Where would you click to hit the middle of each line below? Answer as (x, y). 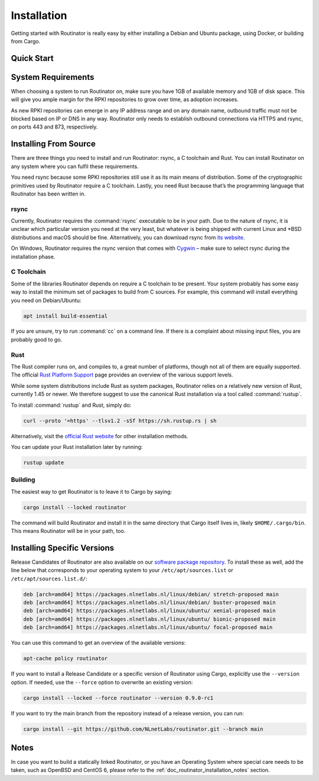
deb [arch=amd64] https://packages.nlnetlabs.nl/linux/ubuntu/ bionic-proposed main (149, 619)
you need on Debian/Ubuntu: (46, 300)
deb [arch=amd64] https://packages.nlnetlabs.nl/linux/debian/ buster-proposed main (149, 603)
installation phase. (33, 256)
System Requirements (53, 77)
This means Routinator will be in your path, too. (68, 531)
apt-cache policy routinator (66, 658)
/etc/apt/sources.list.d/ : (49, 578)
